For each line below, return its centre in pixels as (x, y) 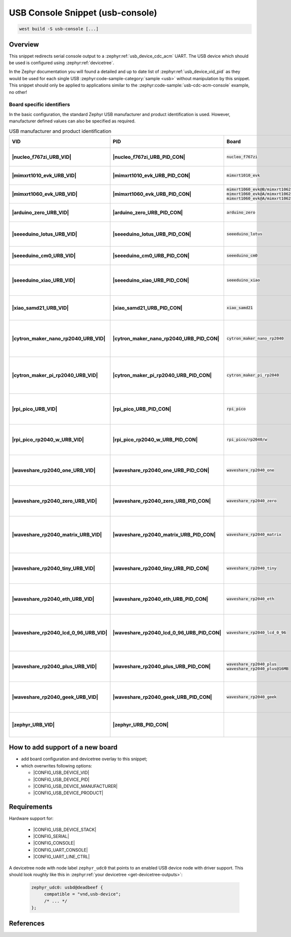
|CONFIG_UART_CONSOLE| (61, 850)
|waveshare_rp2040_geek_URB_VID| (55, 697)
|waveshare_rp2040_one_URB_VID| (54, 470)
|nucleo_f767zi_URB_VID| (42, 157)
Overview (24, 44)
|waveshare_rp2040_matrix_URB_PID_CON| (164, 534)
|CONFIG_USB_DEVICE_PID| (61, 779)
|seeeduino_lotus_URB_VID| (45, 234)
